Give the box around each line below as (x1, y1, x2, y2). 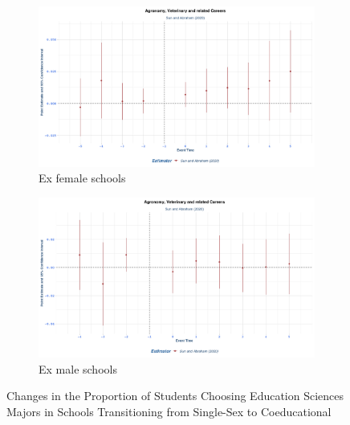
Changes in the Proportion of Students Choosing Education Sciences (6, 387, 344, 404)
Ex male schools (39, 360, 117, 377)
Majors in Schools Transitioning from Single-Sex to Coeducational (6, 403, 332, 420)
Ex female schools (39, 170, 126, 186)
